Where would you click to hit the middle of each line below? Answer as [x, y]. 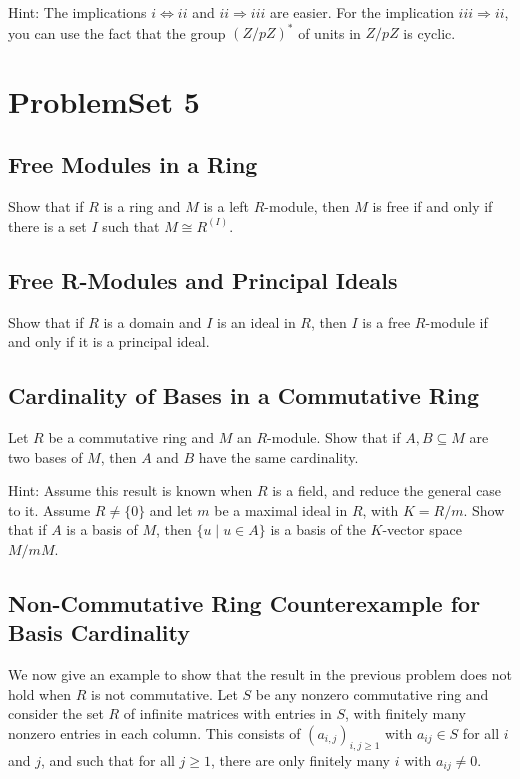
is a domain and [152, 321]
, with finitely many [405, 713]
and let [171, 509]
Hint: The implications [77, 12]
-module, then [307, 206]
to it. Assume [49, 509]
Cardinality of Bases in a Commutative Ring [244, 395]
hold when [40, 693]
